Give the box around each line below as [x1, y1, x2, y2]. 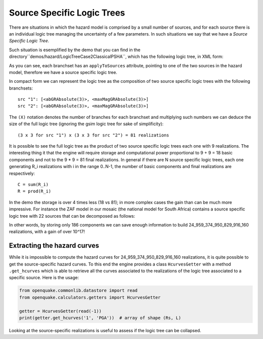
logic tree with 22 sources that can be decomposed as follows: [9, 213, 135, 219]
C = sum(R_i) [18, 182, 49, 187]
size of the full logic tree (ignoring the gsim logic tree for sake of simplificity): [9, 121, 164, 127]
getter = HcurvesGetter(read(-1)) [19, 308, 102, 314]
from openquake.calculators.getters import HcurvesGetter [19, 295, 161, 300]
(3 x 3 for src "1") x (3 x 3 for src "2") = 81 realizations [18, 132, 169, 138]
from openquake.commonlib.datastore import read [19, 288, 138, 293]
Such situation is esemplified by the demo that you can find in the [9, 47, 141, 53]
